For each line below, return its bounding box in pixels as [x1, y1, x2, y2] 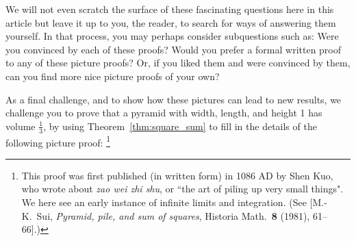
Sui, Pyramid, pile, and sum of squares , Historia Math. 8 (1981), [36, 208, 310, 223]
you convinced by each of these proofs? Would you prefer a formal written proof [5, 42, 342, 56]
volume [5, 118, 36, 133]
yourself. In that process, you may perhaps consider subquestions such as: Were [5, 29, 339, 43]
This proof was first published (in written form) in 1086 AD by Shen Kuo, [21, 168, 333, 182]
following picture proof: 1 [5, 133, 110, 149]
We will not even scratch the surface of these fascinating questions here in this [5, 2, 334, 16]
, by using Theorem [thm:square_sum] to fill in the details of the [43, 118, 317, 133]
